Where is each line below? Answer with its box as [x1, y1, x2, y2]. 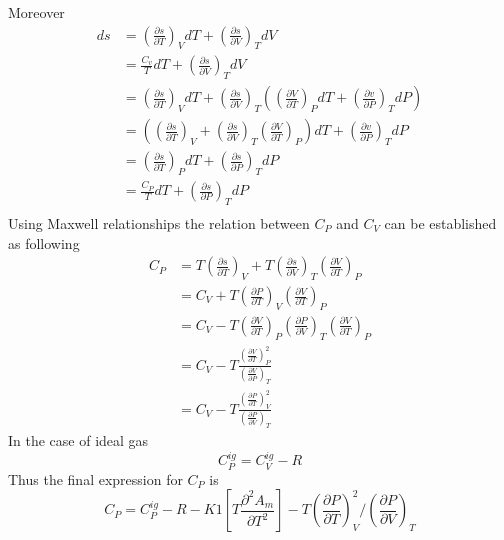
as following [8, 232, 80, 253]
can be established [384, 213, 497, 233]
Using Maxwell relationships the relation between [8, 213, 310, 233]
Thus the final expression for [8, 468, 183, 489]
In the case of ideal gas [8, 429, 149, 450]
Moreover [8, 2, 65, 22]
